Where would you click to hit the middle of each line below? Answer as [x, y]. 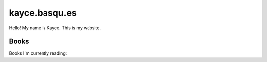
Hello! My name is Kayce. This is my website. [55, 28]
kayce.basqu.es [43, 13]
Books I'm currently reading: [38, 53]
